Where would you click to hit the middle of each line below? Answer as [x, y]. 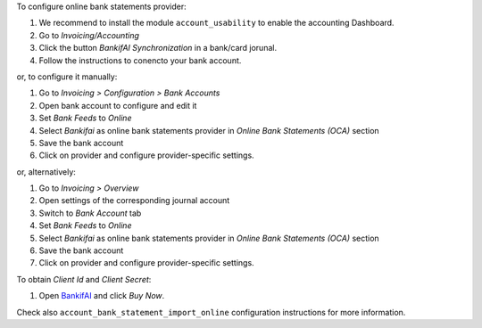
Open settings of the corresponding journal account [134, 201]
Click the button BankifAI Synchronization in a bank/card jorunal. [158, 48]
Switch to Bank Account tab [90, 213]
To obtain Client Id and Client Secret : [84, 279]
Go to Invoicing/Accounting [89, 35]
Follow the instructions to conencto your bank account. [140, 60]
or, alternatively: [46, 172]
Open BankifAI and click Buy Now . [102, 296]
